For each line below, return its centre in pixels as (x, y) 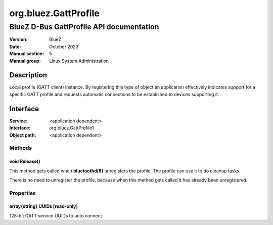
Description (28, 75)
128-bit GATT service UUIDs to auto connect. (56, 215)
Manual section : (27, 54)
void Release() (25, 161)
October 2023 (64, 47)
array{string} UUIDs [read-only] (43, 206)
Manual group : (25, 61)
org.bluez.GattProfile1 (72, 128)
